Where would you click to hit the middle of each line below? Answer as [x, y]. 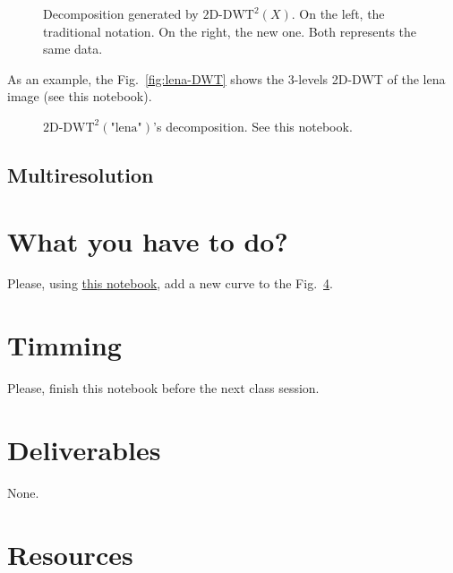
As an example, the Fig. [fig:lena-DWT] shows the [146, 78]
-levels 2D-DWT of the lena [370, 78]
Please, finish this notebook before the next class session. [163, 388]
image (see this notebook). [80, 96]
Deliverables [84, 449]
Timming [64, 345]
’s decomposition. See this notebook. [253, 126]
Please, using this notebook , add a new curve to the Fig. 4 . [170, 283]
